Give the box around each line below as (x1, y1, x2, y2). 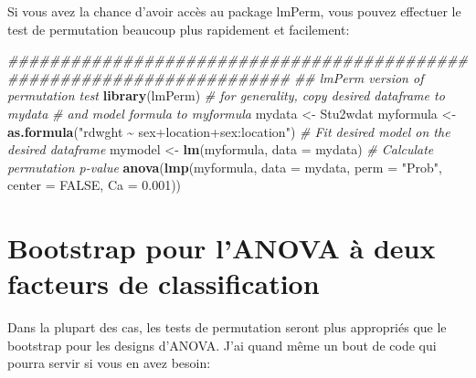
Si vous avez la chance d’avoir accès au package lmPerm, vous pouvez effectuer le (7, 2, 461, 20)
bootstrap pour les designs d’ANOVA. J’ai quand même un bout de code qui (7, 335, 437, 354)
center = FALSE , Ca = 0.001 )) (7, 175, 182, 194)
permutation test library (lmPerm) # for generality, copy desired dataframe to (7, 86, 445, 105)
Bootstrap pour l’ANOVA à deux (7, 229, 436, 267)
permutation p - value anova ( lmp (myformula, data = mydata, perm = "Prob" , (7, 157, 442, 176)
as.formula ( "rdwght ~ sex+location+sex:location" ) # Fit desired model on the (7, 121, 450, 141)
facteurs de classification (7, 265, 320, 302)
